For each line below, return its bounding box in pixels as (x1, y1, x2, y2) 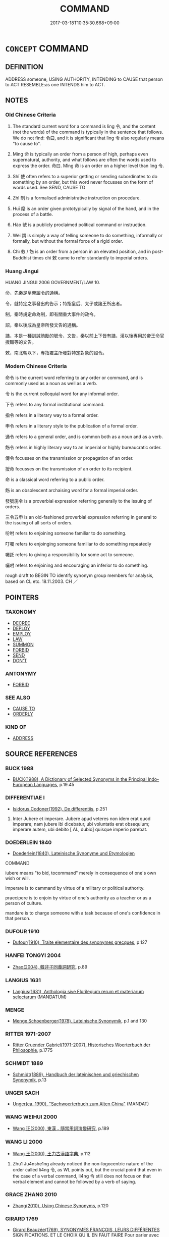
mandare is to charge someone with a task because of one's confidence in (5, 909, 160, 916)
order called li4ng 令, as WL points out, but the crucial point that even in (12, 1166, 162, 1172)
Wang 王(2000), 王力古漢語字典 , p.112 (12, 1150, 91, 1156)
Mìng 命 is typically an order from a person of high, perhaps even (12, 151, 148, 157)
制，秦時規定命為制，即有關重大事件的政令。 (5, 311, 98, 317)
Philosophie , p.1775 (12, 1047, 53, 1053)
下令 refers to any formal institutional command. (5, 402, 105, 408)
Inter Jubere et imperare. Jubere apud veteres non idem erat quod (12, 816, 151, 822)
